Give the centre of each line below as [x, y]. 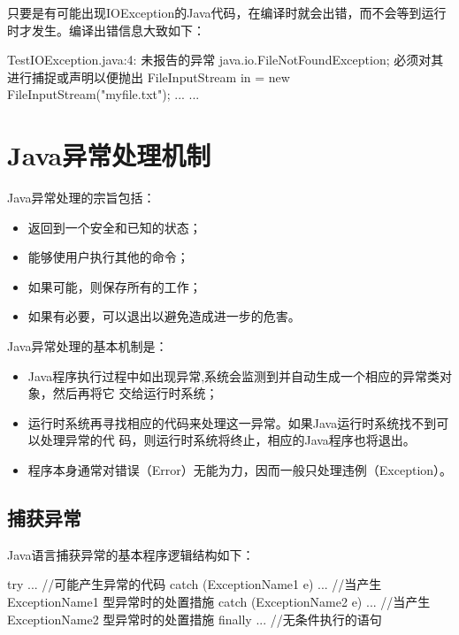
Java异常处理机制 [109, 155]
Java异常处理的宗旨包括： [81, 198]
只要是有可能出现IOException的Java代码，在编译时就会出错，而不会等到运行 [227, 12]
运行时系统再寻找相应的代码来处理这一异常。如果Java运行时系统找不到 [232, 422]
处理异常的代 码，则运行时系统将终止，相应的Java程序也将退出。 [228, 440]
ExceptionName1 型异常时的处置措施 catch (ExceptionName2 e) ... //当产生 [219, 602]
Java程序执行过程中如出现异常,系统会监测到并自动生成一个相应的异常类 [234, 375]
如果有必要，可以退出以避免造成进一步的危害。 [164, 316]
